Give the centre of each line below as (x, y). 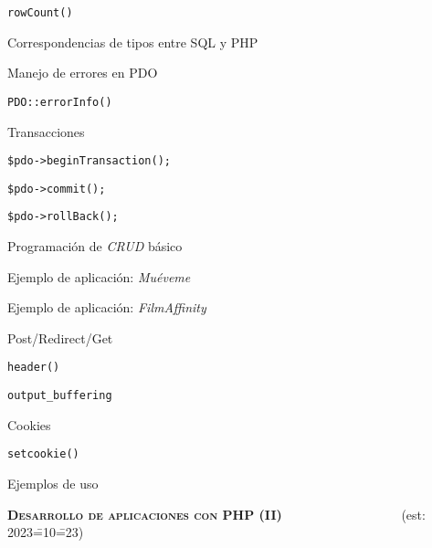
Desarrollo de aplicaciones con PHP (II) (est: (216, 514)
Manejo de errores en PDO (83, 73)
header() (34, 368)
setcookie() (43, 454)
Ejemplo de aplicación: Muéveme (99, 276)
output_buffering (60, 396)
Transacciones (46, 131)
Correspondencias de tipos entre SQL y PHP (133, 42)
